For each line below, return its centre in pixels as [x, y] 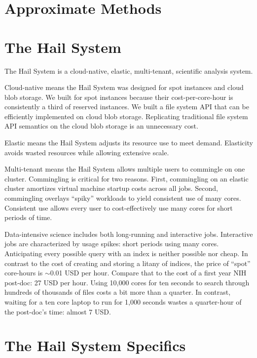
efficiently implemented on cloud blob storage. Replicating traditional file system [126, 116]
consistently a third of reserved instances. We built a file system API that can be [127, 107]
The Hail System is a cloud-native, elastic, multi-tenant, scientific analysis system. [129, 70]
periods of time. [28, 217]
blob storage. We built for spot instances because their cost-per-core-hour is [119, 97]
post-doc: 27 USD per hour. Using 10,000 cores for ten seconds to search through [127, 282]
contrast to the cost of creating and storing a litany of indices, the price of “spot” [128, 263]
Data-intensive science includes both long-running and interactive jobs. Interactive [129, 234]
